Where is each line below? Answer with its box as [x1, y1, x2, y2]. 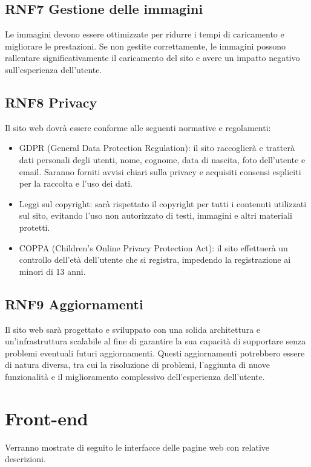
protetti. [19, 221, 50, 233]
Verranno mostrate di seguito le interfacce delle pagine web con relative [5, 440, 270, 453]
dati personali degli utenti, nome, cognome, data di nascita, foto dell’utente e [19, 153, 306, 166]
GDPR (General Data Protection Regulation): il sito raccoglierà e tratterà [19, 141, 295, 154]
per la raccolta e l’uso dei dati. [19, 177, 133, 190]
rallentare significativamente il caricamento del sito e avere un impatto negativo [5, 51, 300, 64]
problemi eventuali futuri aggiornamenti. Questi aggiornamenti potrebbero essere [5, 346, 305, 359]
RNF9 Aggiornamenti [5, 294, 143, 313]
